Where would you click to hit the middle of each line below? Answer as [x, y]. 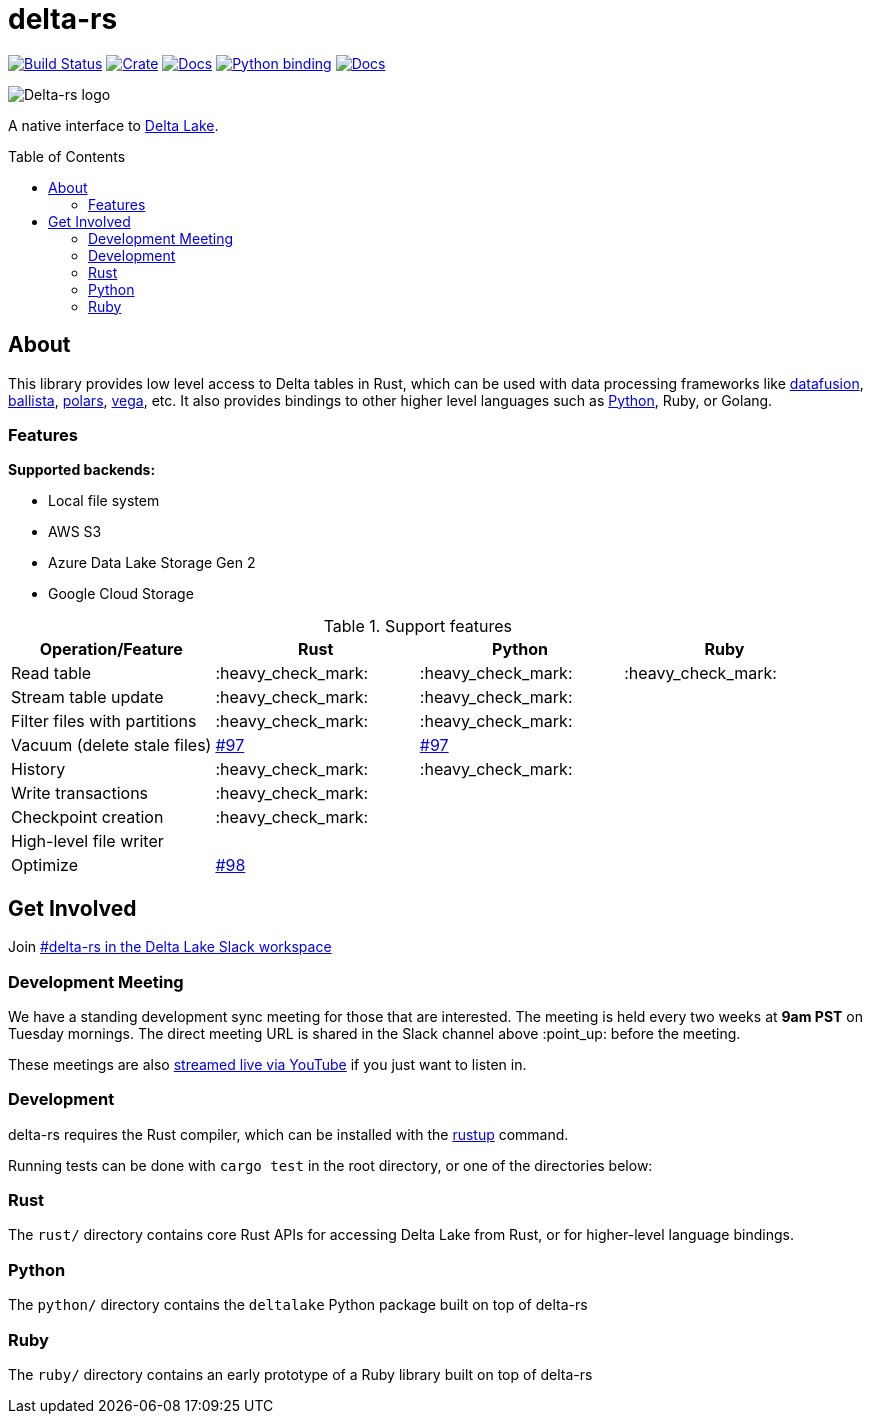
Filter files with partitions [104, 721]
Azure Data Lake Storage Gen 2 [152, 563]
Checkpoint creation [87, 817]
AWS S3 [75, 532]
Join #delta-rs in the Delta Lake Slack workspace [170, 947]
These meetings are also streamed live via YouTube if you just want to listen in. [267, 1064]
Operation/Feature [111, 649]
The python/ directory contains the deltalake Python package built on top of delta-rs [298, 1305]
